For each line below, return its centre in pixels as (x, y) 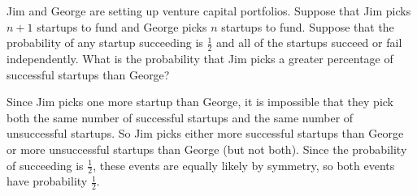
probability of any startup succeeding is (105, 43)
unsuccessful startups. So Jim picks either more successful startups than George (205, 133)
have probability (47, 181)
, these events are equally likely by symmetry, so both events (244, 165)
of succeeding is (45, 165)
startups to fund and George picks (122, 26)
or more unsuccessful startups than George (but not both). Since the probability (207, 149)
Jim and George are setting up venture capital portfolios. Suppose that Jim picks (209, 11)
